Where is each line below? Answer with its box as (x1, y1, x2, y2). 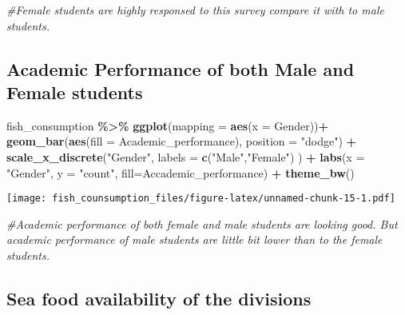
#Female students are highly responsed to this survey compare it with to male (6, 2, 384, 18)
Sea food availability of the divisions (6, 285, 312, 310)
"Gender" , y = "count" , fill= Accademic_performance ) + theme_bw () (6, 164, 355, 181)
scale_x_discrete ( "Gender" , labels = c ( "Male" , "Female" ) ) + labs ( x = (6, 148, 365, 165)
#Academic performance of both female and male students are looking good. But (6, 215, 398, 232)
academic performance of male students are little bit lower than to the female (6, 231, 383, 248)
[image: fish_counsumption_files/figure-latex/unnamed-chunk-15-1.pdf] (6, 193, 395, 205)
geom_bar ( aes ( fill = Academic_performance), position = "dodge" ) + (6, 133, 357, 150)
